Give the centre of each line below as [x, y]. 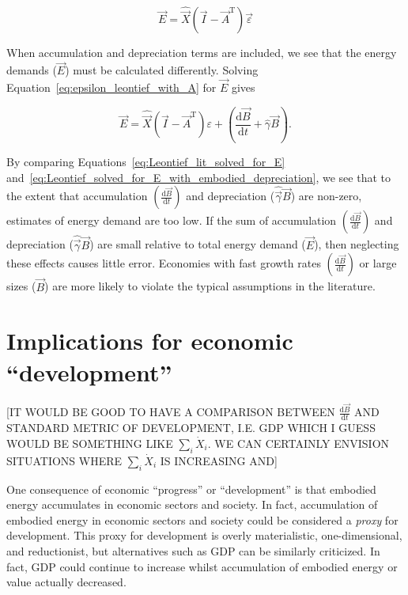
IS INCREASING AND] [219, 460]
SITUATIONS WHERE [64, 460]
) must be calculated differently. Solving [162, 70]
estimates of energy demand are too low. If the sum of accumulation [172, 220]
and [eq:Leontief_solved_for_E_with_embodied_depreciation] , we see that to [198, 177]
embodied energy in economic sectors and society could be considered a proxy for [202, 519]
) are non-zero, [326, 196]
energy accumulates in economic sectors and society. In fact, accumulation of [192, 504]
